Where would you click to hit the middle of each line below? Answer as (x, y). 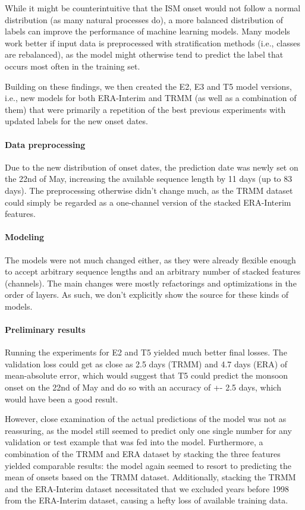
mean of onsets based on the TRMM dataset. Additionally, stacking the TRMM (150, 477)
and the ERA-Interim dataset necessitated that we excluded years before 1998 (147, 488)
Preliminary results (45, 330)
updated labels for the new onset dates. (76, 121)
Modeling (25, 237)
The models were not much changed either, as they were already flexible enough (150, 259)
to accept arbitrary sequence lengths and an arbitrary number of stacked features (153, 271)
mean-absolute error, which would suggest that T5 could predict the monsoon (147, 375)
